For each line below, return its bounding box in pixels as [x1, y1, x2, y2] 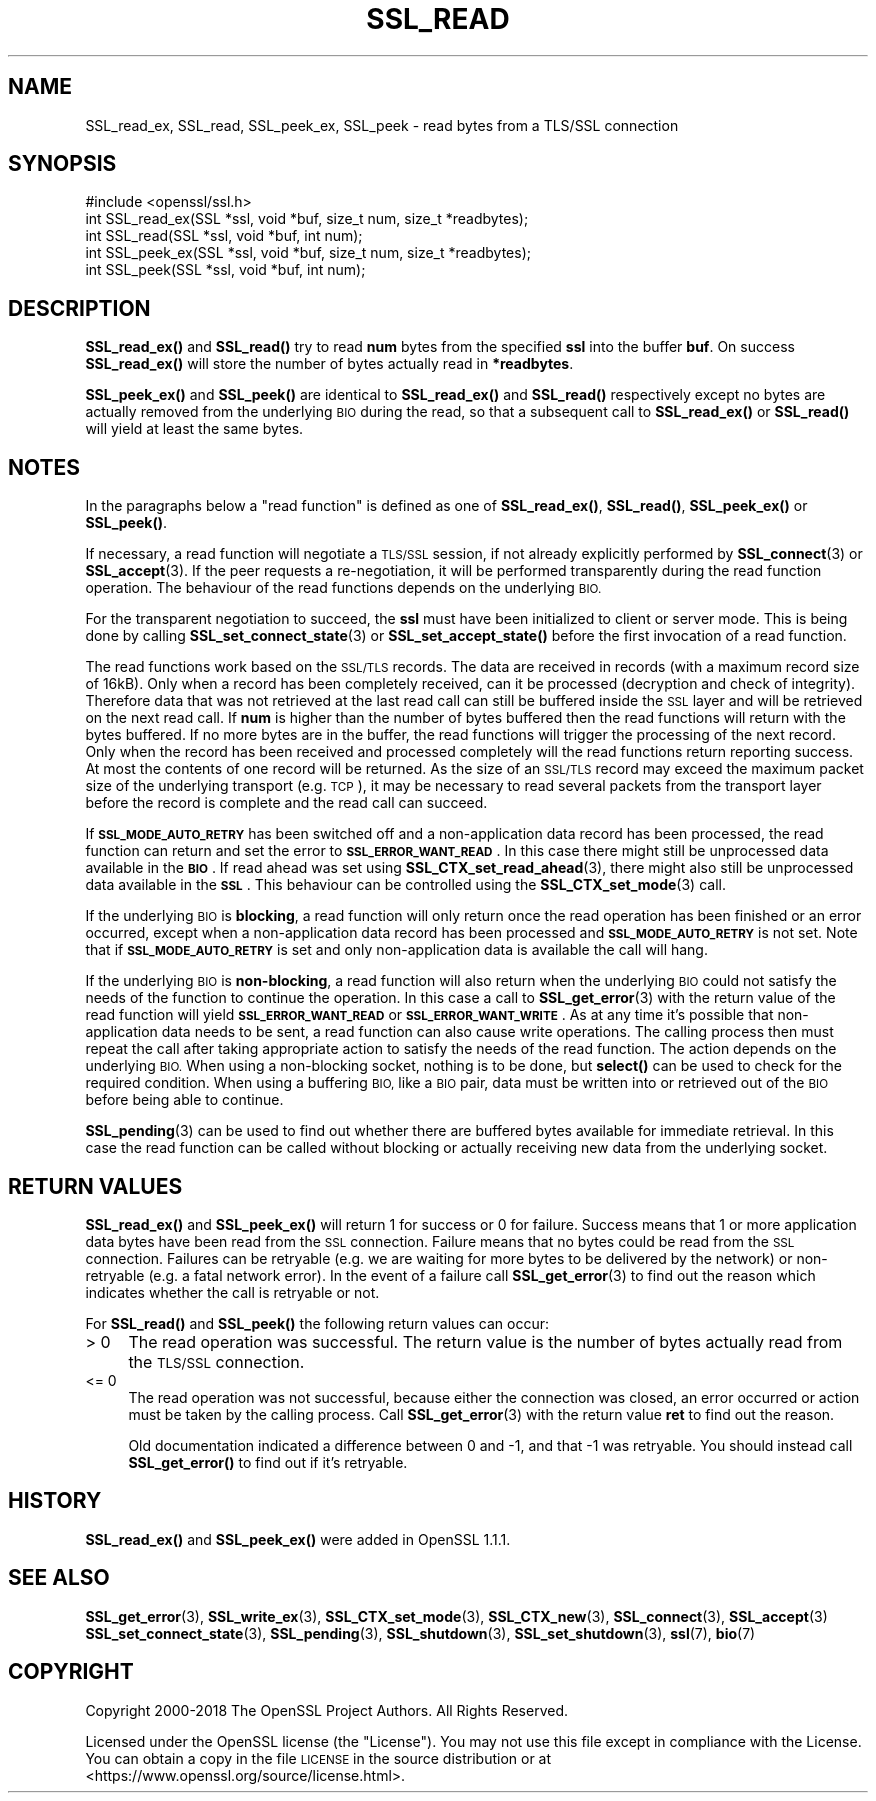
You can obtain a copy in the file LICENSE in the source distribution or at [85, 1749, 552, 1767]
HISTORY [8, 1488, 102, 1514]
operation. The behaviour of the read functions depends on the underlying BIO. [85, 579, 602, 597]
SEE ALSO [8, 1565, 110, 1591]
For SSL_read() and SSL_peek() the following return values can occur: [85, 1314, 550, 1332]
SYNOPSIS [8, 151, 117, 177]
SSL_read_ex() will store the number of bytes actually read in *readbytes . [85, 355, 574, 373]
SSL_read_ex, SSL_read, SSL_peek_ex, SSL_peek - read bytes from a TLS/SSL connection [85, 116, 679, 134]
